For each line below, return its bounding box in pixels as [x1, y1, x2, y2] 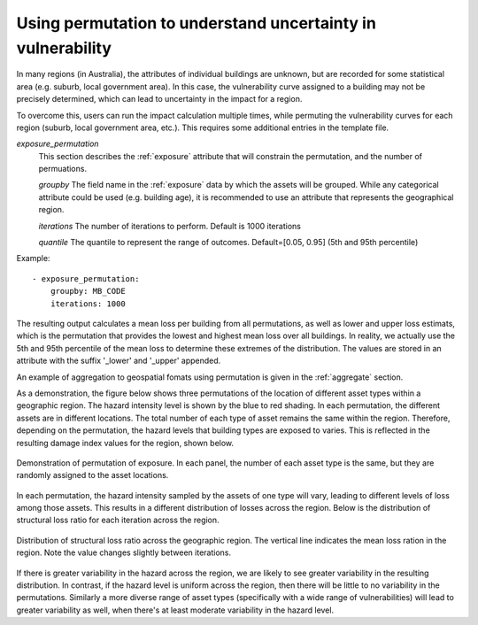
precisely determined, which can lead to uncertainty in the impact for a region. [16, 94, 303, 104]
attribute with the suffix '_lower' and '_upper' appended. [16, 355, 221, 367]
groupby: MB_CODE [50, 286, 126, 297]
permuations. [38, 164, 88, 174]
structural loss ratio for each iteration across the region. [16, 514, 220, 526]
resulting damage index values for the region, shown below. [16, 437, 235, 448]
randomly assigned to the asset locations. [16, 470, 169, 481]
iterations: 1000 [50, 298, 126, 309]
